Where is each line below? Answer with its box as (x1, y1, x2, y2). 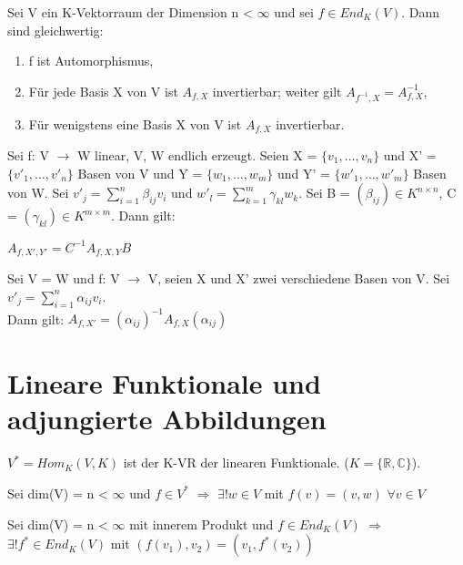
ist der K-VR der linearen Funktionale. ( (123, 453, 349, 472)
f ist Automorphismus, (28, 51, 154, 70)
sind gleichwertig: (7, 20, 104, 39)
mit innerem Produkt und (129, 514, 274, 533)
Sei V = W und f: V (7, 269, 120, 288)
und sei (274, 3, 314, 21)
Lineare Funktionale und (7, 365, 321, 402)
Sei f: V (7, 145, 49, 164)
